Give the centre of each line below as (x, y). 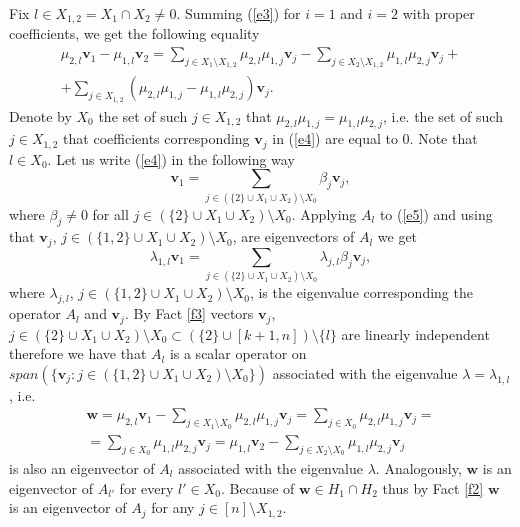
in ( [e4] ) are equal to (335, 138)
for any (173, 507)
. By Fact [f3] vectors (189, 313)
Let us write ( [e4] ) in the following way (175, 158)
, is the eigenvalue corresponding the (361, 292)
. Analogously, (418, 467)
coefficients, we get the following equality (134, 33)
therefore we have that (78, 353)
